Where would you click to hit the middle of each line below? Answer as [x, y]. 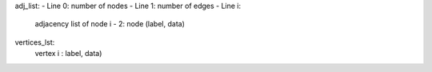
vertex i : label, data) [68, 54]
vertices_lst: [35, 42]
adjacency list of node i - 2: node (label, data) [110, 24]
